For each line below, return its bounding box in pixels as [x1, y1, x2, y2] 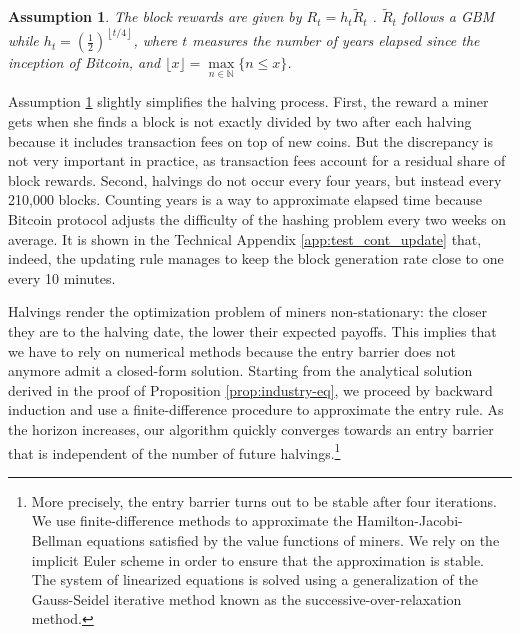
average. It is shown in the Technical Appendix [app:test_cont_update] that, [8, 228, 482, 249]
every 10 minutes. [8, 267, 116, 288]
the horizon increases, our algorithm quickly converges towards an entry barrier [8, 418, 494, 439]
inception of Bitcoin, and [8, 52, 161, 73]
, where [133, 30, 178, 51]
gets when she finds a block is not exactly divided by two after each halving [8, 111, 472, 132]
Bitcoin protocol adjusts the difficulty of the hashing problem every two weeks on [8, 209, 506, 230]
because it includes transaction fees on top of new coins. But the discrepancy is [8, 130, 493, 151]
